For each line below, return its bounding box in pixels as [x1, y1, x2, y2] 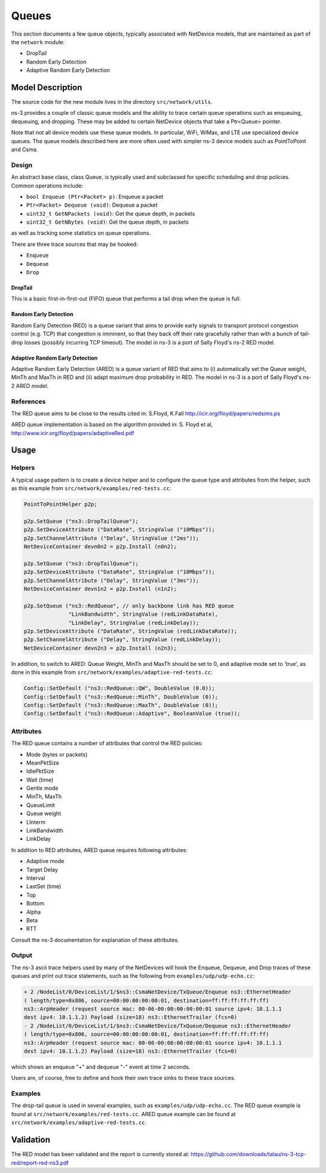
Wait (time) [26, 776, 54, 783]
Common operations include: [11, 182, 84, 189]
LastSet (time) [26, 883, 62, 890]
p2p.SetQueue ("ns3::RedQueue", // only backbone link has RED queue [24, 602, 234, 609]
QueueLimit [26, 801, 56, 809]
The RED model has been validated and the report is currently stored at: [11, 1151, 190, 1158]
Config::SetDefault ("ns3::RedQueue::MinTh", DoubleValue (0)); [24, 693, 219, 700]
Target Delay [26, 866, 59, 873]
